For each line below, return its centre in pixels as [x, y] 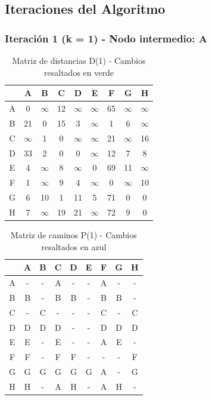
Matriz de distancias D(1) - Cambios [79, 60]
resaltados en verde [79, 72]
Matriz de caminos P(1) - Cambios [74, 235]
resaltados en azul [74, 246]
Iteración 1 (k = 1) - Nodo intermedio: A [106, 38]
